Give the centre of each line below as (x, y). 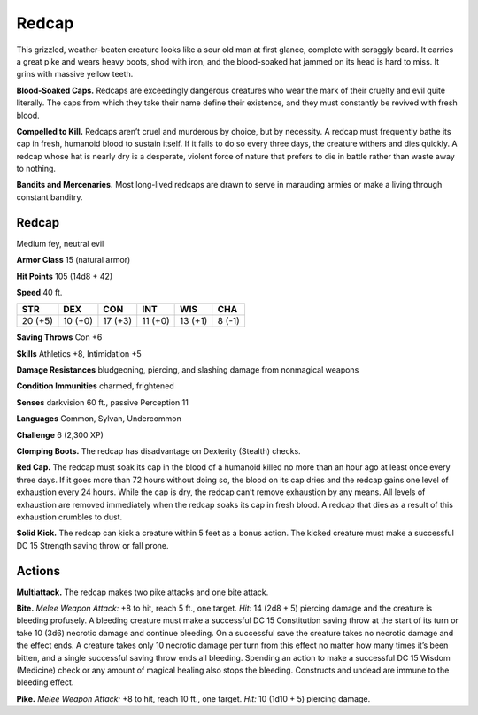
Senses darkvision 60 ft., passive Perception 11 (103, 402)
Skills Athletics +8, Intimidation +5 (79, 353)
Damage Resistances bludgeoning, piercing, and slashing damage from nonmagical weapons (188, 370)
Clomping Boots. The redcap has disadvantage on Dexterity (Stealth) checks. (158, 451)
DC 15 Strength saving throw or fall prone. (93, 545)
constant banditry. (50, 197)
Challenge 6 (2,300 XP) (60, 434)
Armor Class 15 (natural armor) (73, 260)
